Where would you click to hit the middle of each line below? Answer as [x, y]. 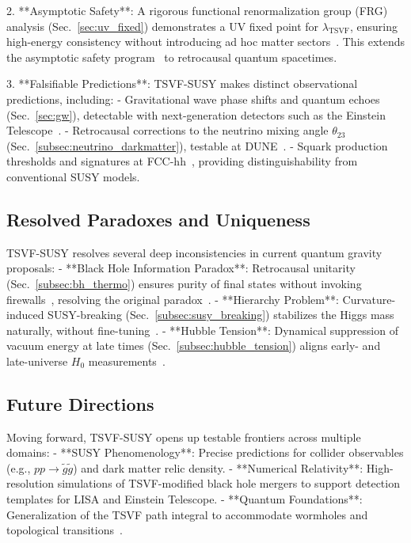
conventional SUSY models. [73, 176]
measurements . [127, 361]
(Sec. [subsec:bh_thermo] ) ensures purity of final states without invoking [184, 283]
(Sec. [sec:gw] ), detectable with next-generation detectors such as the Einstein [196, 114]
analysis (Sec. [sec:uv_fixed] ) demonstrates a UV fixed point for [163, 26]
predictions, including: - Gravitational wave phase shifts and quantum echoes [193, 99]
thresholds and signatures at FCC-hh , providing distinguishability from [182, 161]
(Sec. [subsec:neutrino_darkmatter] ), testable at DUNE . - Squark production [197, 145]
